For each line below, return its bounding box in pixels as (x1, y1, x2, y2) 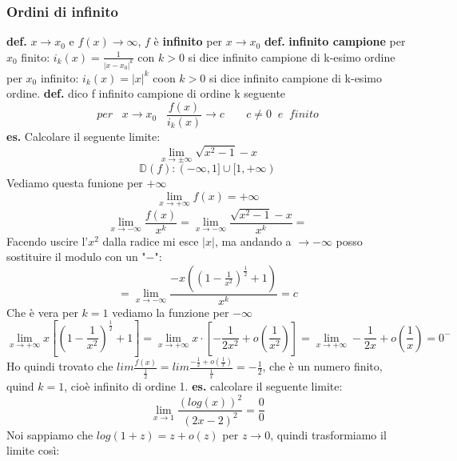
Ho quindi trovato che (6, 358, 113, 375)
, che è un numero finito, (262, 358, 383, 375)
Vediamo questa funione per (6, 174, 143, 190)
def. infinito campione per (264, 33, 406, 50)
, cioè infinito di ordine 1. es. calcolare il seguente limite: (64, 378, 343, 395)
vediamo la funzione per (112, 303, 229, 320)
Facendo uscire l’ (6, 232, 89, 249)
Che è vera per (6, 303, 78, 320)
